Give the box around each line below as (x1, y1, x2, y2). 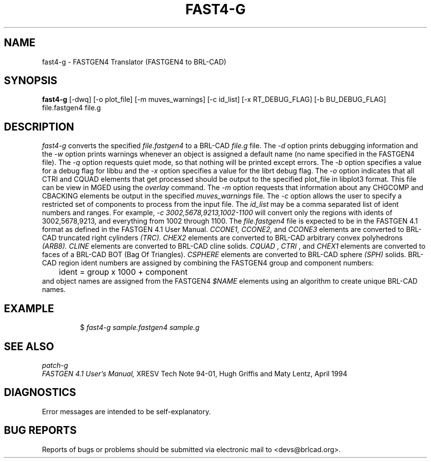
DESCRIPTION (4, 120, 74, 133)
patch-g (42, 361, 68, 369)
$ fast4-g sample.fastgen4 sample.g (80, 323, 200, 332)
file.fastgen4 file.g (42, 103, 101, 112)
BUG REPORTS (4, 424, 77, 437)
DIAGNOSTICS (4, 386, 76, 399)
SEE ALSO (4, 340, 54, 353)
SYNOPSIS (4, 74, 58, 87)
